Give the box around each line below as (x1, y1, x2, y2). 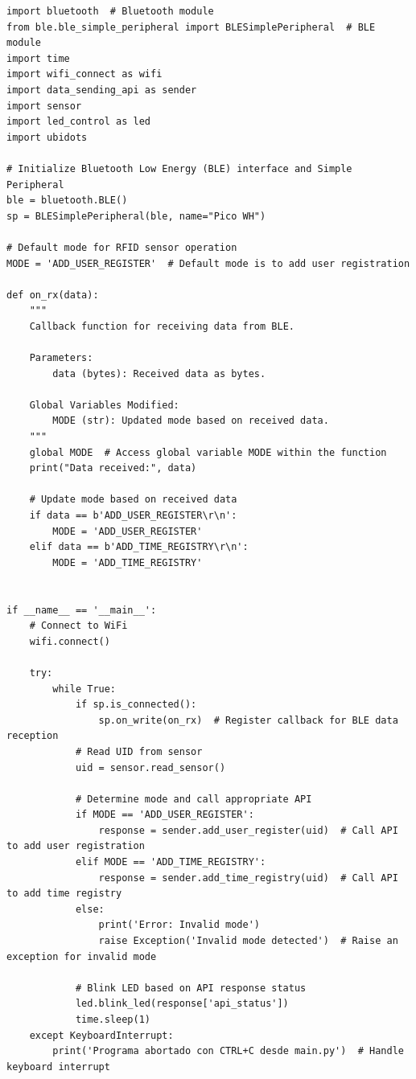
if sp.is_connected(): (75, 699, 197, 711)
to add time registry (6, 888, 122, 900)
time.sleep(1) (75, 1014, 150, 1025)
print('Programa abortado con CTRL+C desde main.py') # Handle (52, 1045, 404, 1057)
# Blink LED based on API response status (75, 982, 307, 994)
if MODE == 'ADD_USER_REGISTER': (75, 809, 254, 821)
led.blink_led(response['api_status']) (75, 998, 289, 1010)
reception (6, 730, 59, 742)
